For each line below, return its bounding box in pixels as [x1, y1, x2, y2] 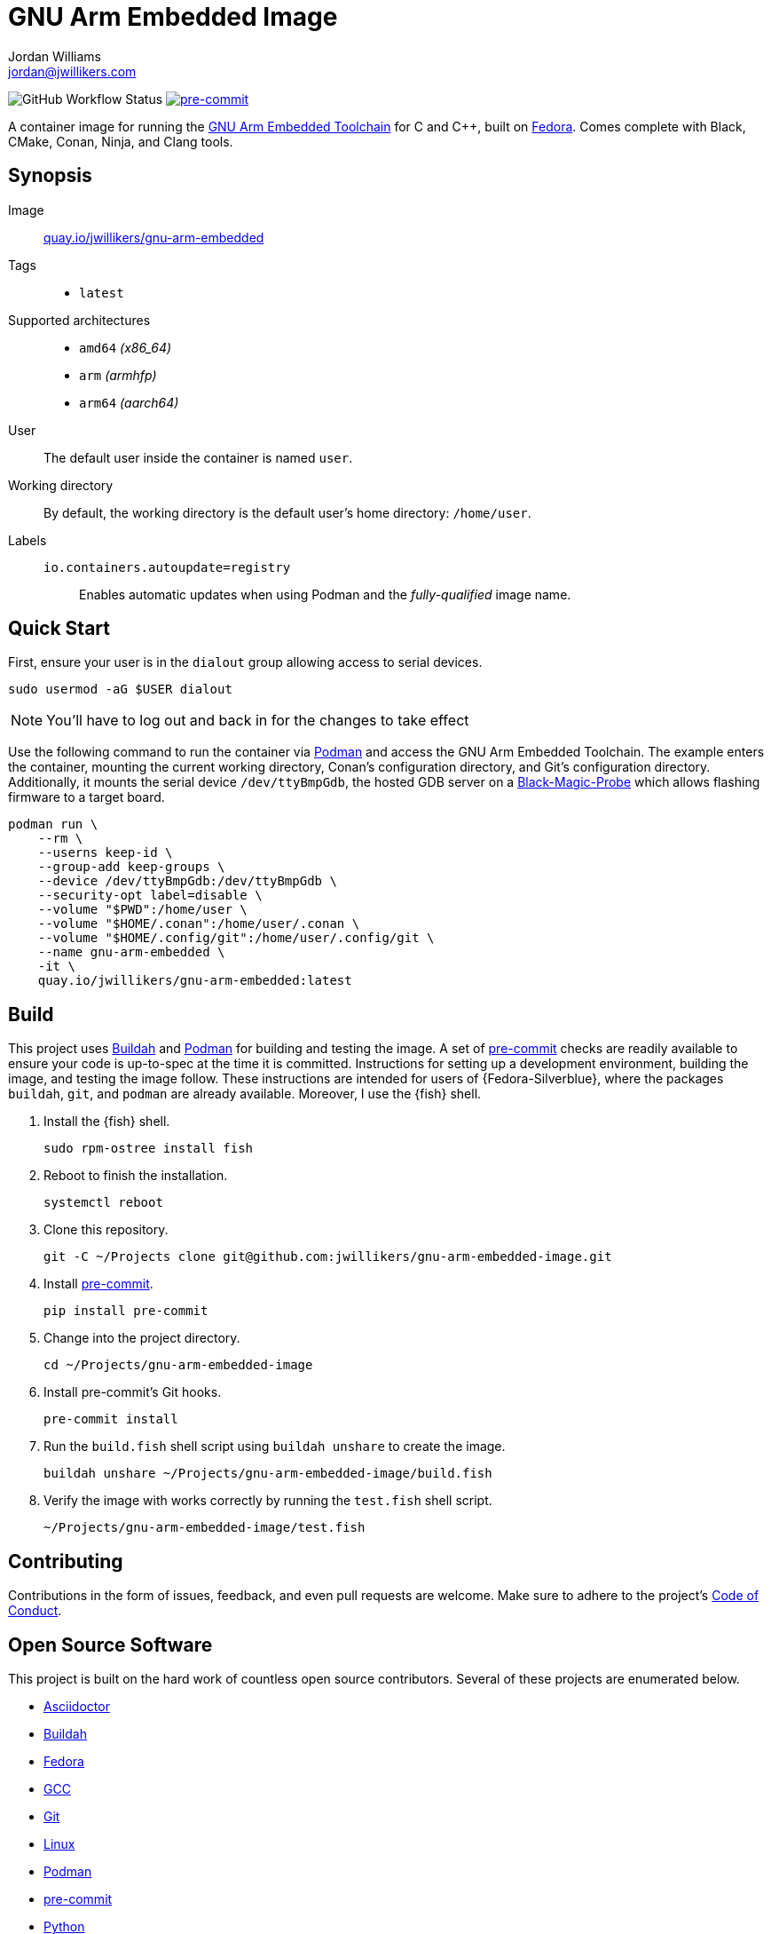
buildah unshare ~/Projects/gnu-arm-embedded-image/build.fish [43, 1466, 492, 1481]
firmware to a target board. [8, 789, 165, 805]
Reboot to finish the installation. [43, 1168, 228, 1184]
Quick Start [8, 617, 110, 640]
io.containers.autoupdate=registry [43, 559, 291, 575]
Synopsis [8, 164, 92, 187]
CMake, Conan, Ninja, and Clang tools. [8, 133, 233, 149]
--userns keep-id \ [37, 845, 173, 860]
